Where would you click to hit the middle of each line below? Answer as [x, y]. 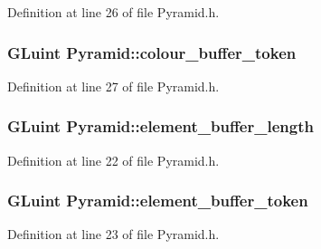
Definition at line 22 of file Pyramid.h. [113, 160]
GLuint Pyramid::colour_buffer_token [152, 52]
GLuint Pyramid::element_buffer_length [160, 126]
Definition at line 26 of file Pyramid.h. [113, 12]
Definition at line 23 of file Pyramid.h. [113, 234]
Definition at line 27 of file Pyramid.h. [113, 86]
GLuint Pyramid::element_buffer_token [158, 201]
